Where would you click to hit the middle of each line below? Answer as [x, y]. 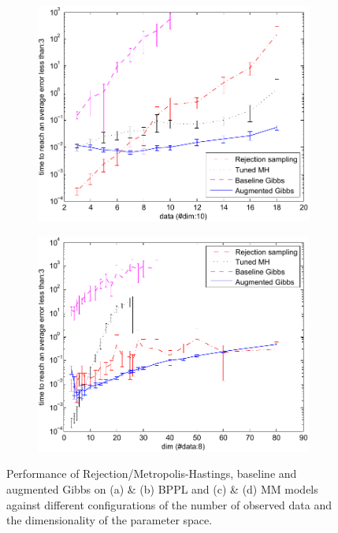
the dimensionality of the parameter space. [110, 520]
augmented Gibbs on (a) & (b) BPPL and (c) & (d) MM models [162, 489]
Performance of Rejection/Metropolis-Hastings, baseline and [152, 473]
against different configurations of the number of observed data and [169, 504]
